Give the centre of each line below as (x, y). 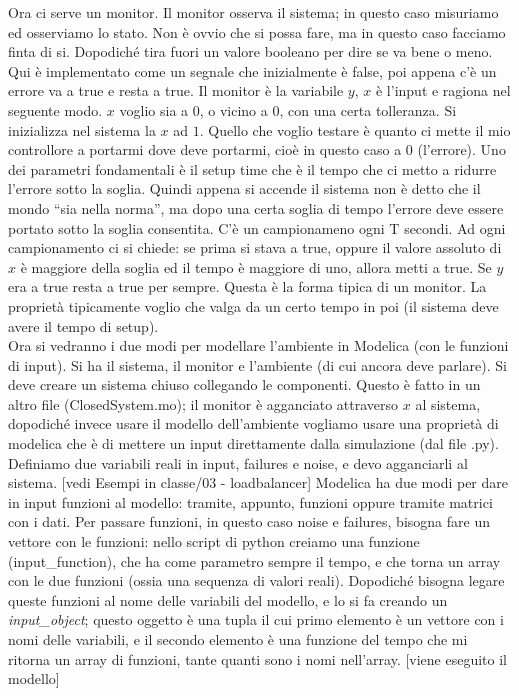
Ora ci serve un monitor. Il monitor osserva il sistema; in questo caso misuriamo (253, 12)
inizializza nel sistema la (82, 129)
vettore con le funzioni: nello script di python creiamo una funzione (214, 541)
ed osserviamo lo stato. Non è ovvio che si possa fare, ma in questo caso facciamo (257, 31)
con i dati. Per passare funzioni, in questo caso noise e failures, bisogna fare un (249, 521)
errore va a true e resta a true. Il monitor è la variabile (176, 90)
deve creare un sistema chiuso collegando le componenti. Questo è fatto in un (244, 384)
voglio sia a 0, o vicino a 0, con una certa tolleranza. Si (288, 109)
